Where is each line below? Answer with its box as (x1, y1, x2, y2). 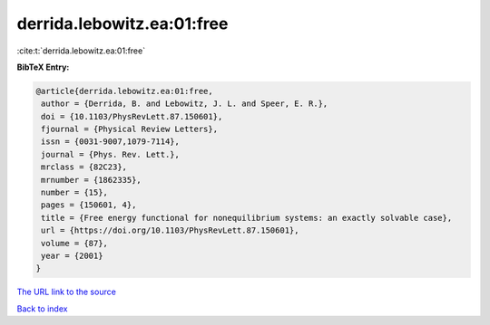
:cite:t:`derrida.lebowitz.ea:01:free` (16, 45, 145, 56)
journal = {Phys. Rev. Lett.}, (41, 149, 181, 159)
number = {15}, (41, 187, 109, 198)
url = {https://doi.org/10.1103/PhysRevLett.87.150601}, (41, 225, 299, 235)
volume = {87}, (41, 238, 109, 248)
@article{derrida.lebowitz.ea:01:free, (35, 86, 213, 96)
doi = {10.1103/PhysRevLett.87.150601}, (41, 111, 223, 121)
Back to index (16, 303, 68, 314)
